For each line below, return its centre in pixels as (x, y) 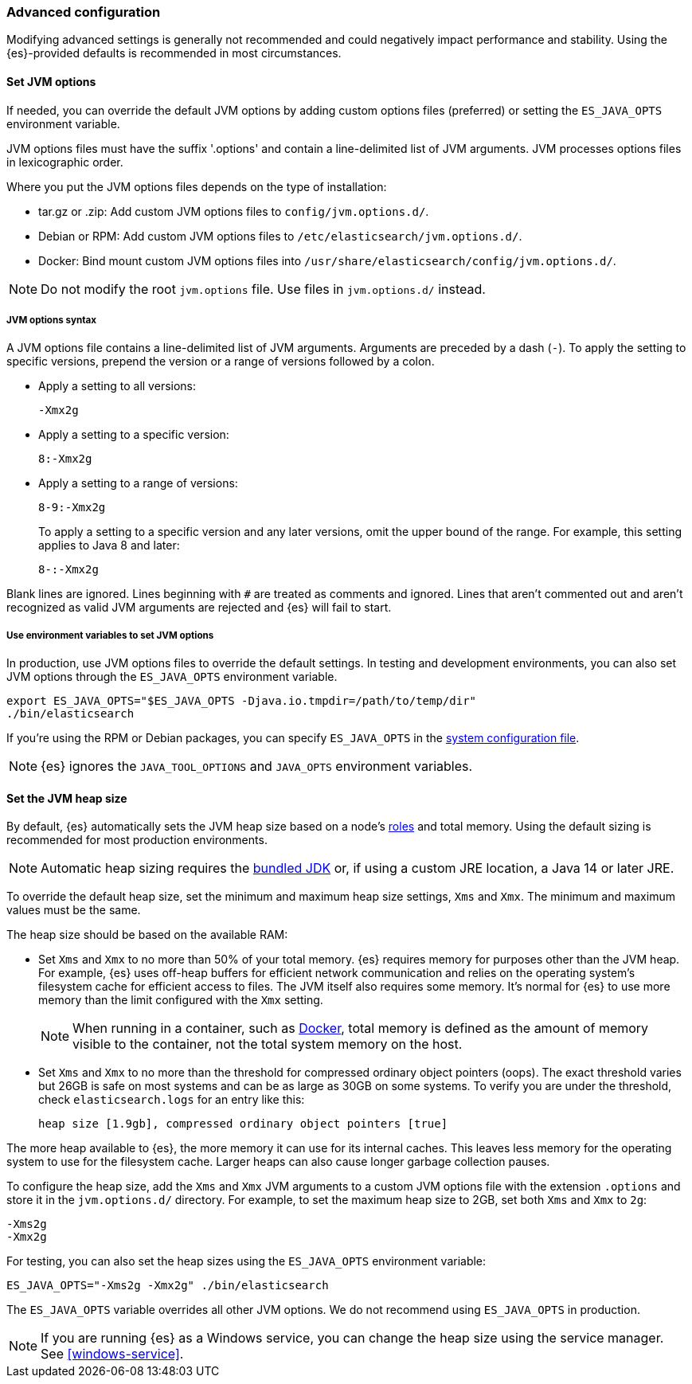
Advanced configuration (84, 12)
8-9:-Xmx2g (72, 508)
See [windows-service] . (112, 1354)
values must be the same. (74, 910)
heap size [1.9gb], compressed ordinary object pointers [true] (243, 1124)
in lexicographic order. (65, 162)
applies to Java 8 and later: (109, 545)
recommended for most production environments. (137, 840)
